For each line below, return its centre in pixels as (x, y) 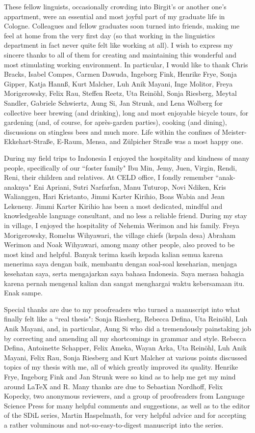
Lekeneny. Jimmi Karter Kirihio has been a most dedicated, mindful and (113, 206)
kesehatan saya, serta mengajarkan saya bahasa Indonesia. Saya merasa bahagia (124, 274)
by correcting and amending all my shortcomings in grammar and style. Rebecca (125, 338)
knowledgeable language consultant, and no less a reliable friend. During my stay (126, 216)
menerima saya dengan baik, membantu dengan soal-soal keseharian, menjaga (121, 264)
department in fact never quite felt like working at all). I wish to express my (119, 45)
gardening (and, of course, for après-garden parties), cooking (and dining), (115, 122)
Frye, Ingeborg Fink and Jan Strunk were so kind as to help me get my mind (120, 376)
